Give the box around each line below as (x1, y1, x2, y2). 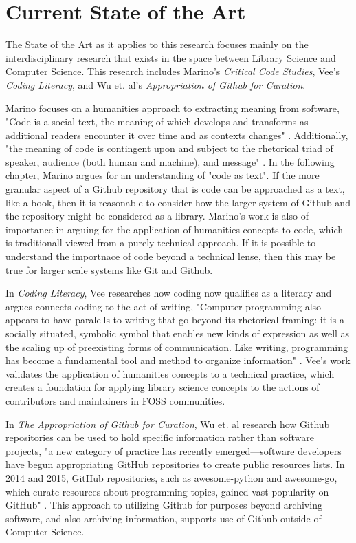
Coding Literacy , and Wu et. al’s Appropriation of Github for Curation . (5, 77, 306, 92)
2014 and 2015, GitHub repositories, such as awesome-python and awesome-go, (5, 470, 337, 485)
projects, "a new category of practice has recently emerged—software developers (5, 443, 342, 458)
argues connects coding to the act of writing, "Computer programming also (5, 299, 322, 313)
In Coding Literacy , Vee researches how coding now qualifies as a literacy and (5, 286, 332, 300)
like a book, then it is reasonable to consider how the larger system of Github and (5, 195, 351, 209)
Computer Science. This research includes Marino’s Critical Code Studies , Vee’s (5, 64, 340, 78)
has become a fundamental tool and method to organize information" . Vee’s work (5, 353, 351, 368)
